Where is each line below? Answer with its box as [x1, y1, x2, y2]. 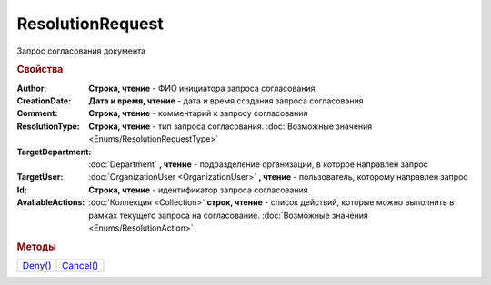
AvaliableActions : [16, 197, 85, 208]
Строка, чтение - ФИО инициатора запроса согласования [88, 83, 316, 93]
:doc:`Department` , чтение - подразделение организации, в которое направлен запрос [88, 159, 429, 170]
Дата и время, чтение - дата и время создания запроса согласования [88, 95, 364, 106]
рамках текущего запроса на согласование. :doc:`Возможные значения [88, 210, 368, 221]
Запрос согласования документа [16, 45, 146, 56]
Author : [16, 83, 47, 93]
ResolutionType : [16, 121, 81, 132]
